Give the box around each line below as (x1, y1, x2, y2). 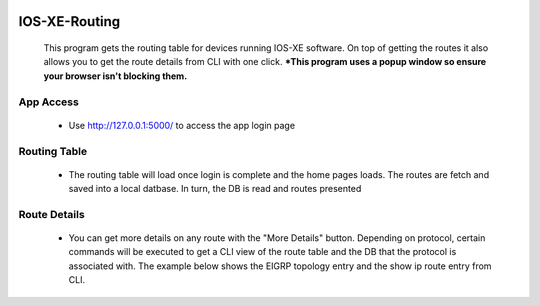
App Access (18, 95, 79, 109)
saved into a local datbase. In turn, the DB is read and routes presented (68, 183, 362, 195)
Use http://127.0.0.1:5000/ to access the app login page (68, 119, 295, 131)
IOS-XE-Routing (18, 13, 121, 30)
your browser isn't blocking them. (43, 70, 188, 82)
